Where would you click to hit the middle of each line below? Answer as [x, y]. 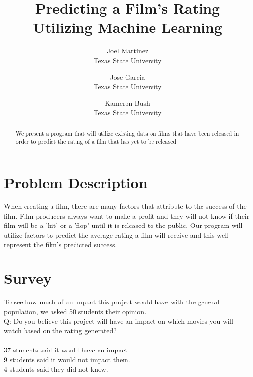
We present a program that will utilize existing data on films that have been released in [127, 133]
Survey [28, 278]
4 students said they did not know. [56, 369]
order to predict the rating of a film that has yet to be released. [97, 141]
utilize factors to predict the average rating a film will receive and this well [116, 235]
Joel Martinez [127, 51]
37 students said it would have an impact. [67, 349]
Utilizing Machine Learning [127, 27]
